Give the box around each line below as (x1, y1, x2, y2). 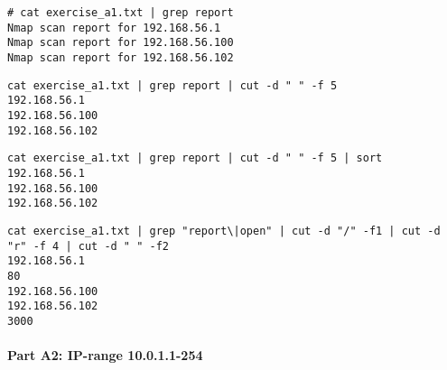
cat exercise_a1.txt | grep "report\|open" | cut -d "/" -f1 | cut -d (7, 224, 441, 237)
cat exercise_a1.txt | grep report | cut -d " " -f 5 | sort (7, 152, 383, 165)
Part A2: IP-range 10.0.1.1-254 (7, 346, 203, 365)
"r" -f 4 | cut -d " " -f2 (7, 239, 169, 253)
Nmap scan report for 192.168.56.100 (7, 36, 234, 50)
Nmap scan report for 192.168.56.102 (7, 51, 234, 64)
